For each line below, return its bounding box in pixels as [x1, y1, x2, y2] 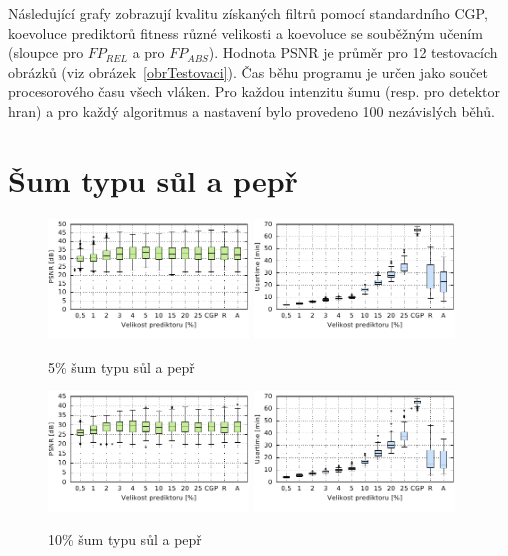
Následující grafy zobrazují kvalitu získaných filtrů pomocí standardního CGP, [8, 3, 488, 23]
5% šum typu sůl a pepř [48, 356, 195, 377]
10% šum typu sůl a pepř [48, 529, 202, 550]
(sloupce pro [8, 42, 84, 63]
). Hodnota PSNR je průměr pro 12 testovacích [208, 42, 498, 63]
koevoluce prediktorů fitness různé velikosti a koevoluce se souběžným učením [8, 22, 483, 43]
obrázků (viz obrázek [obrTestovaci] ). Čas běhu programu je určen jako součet [8, 61, 488, 82]
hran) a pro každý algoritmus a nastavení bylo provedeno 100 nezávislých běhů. [8, 100, 495, 121]
